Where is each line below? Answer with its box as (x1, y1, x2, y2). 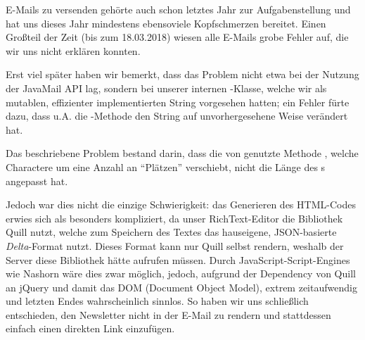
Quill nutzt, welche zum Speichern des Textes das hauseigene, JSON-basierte (6, 225, 337, 239)
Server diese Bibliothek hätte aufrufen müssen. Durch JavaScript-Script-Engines (6, 252, 350, 267)
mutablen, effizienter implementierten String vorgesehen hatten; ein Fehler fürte (6, 94, 350, 109)
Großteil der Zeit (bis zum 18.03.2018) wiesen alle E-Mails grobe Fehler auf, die (6, 30, 349, 44)
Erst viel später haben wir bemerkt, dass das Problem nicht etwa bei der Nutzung (6, 67, 359, 82)
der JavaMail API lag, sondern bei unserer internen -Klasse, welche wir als (6, 80, 327, 95)
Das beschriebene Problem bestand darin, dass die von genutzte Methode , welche (6, 146, 359, 160)
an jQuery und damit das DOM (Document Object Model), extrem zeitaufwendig (6, 279, 357, 294)
